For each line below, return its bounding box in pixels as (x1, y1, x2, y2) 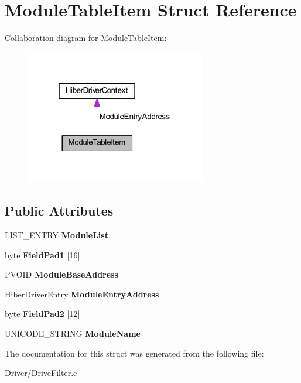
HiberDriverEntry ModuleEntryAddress (5, 288, 159, 300)
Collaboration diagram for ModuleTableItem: (5, 32, 167, 44)
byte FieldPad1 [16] (5, 248, 80, 261)
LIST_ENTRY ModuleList (5, 229, 108, 241)
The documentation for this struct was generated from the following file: (5, 347, 264, 359)
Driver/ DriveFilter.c (5, 367, 77, 379)
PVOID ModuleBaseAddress (5, 268, 118, 281)
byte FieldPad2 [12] (5, 307, 80, 320)
